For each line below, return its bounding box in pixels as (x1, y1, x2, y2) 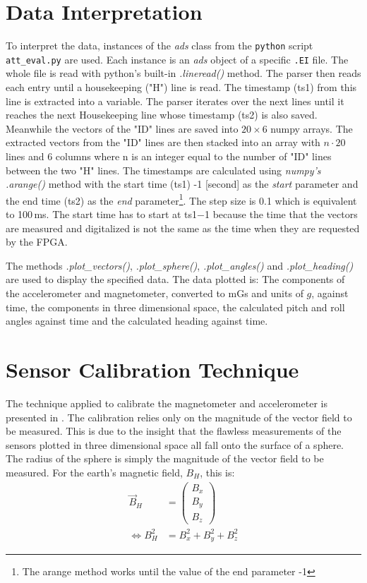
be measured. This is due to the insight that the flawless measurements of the (6, 423, 342, 438)
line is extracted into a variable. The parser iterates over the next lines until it (6, 93, 344, 108)
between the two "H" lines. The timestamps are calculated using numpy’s (6, 162, 321, 177)
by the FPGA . (6, 234, 68, 249)
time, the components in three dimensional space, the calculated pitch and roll (6, 299, 345, 314)
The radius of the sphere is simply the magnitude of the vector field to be (6, 451, 324, 466)
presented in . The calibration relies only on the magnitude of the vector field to (6, 409, 352, 424)
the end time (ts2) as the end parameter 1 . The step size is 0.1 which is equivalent (6, 191, 357, 208)
